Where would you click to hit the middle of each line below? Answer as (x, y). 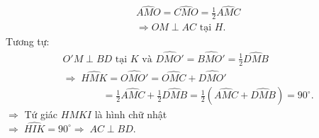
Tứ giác (41, 114)
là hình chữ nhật (131, 114)
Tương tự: (28, 41)
